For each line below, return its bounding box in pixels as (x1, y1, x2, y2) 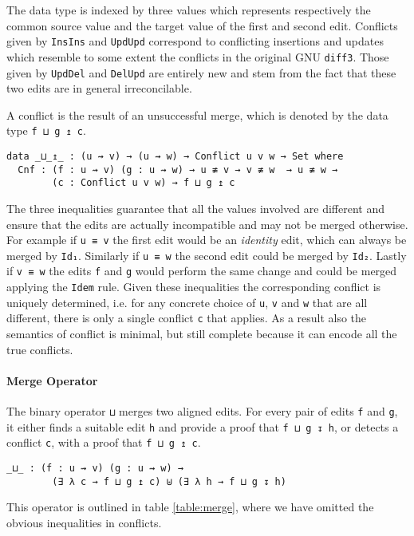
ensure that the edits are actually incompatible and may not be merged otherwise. (6, 215, 408, 232)
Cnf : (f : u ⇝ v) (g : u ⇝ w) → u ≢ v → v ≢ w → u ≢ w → (18, 164, 338, 175)
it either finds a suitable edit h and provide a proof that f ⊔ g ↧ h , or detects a (6, 418, 399, 435)
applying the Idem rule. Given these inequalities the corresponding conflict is (6, 278, 381, 295)
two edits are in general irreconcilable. (6, 80, 192, 97)
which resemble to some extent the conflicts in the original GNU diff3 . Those (6, 48, 389, 65)
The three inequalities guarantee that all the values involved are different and (6, 199, 384, 216)
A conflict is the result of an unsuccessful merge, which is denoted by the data (6, 106, 388, 123)
